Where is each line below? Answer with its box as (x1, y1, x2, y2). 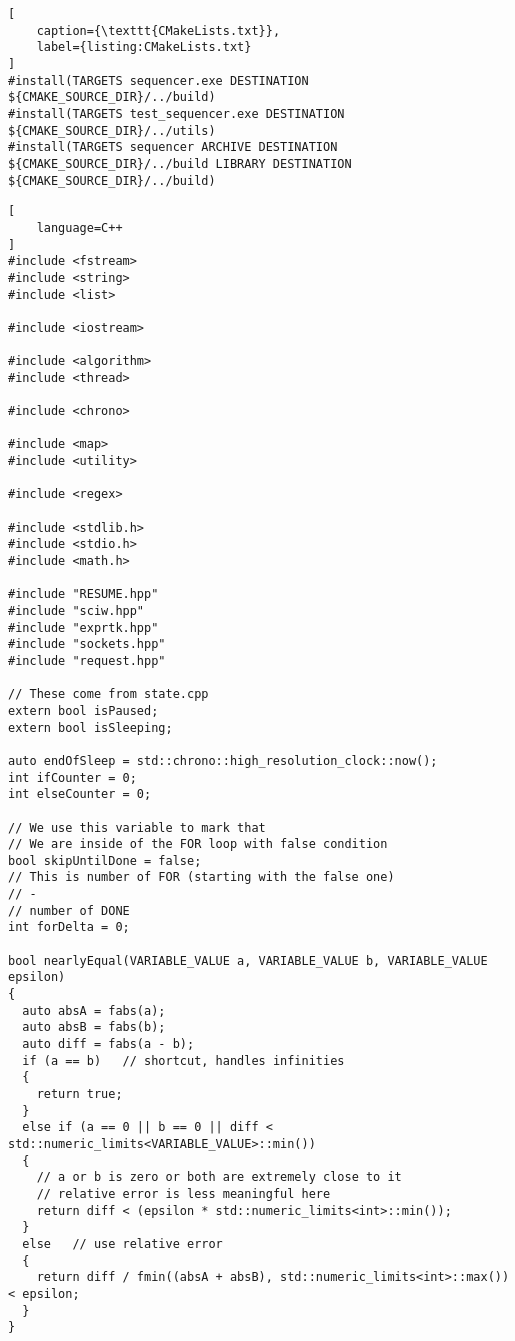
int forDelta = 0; (8, 920, 130, 935)
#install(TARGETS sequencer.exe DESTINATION (8, 73, 309, 88)
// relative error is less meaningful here (36, 1186, 331, 1201)
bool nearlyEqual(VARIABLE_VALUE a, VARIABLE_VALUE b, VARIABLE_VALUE (8, 953, 488, 968)
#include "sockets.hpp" (8, 637, 166, 652)
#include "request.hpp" (8, 653, 166, 668)
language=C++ (36, 220, 123, 235)
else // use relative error (22, 1236, 223, 1251)
